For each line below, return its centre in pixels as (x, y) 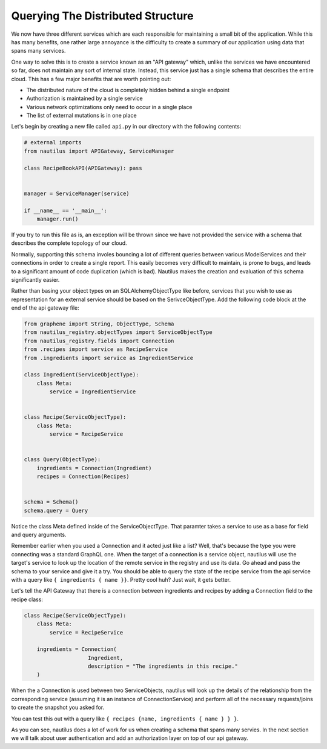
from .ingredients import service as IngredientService (109, 358)
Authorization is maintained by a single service (84, 98)
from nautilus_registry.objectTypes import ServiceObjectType (118, 332)
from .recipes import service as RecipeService (96, 349)
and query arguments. (39, 535)
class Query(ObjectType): (62, 460)
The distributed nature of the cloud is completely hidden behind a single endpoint (128, 90)
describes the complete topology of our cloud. (69, 243)
